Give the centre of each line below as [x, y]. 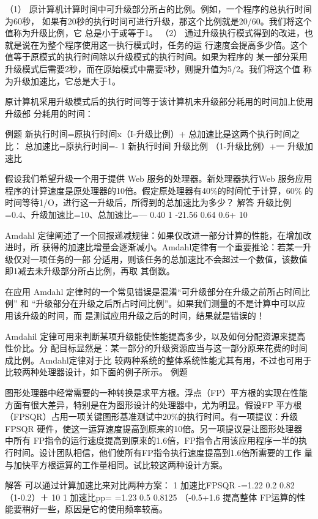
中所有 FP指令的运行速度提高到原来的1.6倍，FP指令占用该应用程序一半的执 [156, 440]
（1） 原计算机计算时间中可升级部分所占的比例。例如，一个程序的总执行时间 [158, 9]
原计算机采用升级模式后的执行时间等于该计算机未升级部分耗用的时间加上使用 [159, 101]
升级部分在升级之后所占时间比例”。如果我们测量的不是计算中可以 [166, 303]
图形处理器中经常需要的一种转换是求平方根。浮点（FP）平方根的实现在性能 [156, 393]
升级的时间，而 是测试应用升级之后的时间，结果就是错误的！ [143, 316]
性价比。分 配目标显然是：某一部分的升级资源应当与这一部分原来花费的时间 [156, 348]
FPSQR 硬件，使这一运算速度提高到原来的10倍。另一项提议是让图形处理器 [154, 428]
